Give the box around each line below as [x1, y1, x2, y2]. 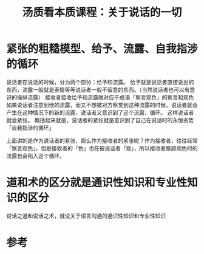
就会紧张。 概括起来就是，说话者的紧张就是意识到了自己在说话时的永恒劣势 [6, 116, 194, 123]
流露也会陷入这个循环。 [6, 152, 65, 159]
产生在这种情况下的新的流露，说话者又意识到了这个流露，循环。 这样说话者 [6, 109, 194, 116]
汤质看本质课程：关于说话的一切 [22, 5, 182, 19]
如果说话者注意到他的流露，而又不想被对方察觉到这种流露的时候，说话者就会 [6, 101, 198, 108]
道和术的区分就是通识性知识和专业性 [6, 176, 188, 190]
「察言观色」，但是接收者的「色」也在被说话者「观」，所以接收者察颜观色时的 [6, 144, 198, 152]
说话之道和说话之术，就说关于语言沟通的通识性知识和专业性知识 [6, 212, 166, 219]
